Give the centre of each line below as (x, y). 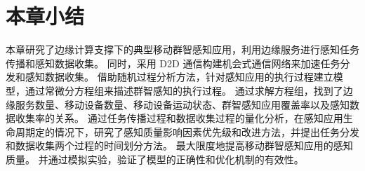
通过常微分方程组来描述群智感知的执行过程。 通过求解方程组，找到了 (184, 90)
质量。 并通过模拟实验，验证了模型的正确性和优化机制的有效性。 (155, 159)
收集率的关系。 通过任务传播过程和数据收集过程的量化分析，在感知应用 (179, 118)
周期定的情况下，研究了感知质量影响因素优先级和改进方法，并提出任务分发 (187, 131)
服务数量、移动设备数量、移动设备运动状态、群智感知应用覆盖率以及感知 (182, 104)
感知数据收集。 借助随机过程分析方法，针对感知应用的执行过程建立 (179, 77)
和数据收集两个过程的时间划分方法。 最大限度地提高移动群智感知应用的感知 (179, 145)
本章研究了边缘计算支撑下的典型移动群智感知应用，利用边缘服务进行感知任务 (182, 49)
